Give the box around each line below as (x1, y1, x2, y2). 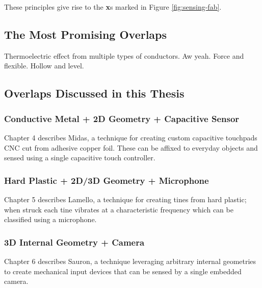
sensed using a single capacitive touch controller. (4, 152, 155, 163)
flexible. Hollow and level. (4, 60, 84, 71)
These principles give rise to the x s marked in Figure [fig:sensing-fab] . (4, 2, 222, 12)
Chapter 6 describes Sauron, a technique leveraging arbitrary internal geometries (4, 255, 256, 266)
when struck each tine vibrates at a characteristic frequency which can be (4, 204, 233, 214)
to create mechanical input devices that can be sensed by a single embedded (4, 266, 242, 276)
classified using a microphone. (4, 214, 97, 225)
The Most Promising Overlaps (4, 26, 167, 42)
